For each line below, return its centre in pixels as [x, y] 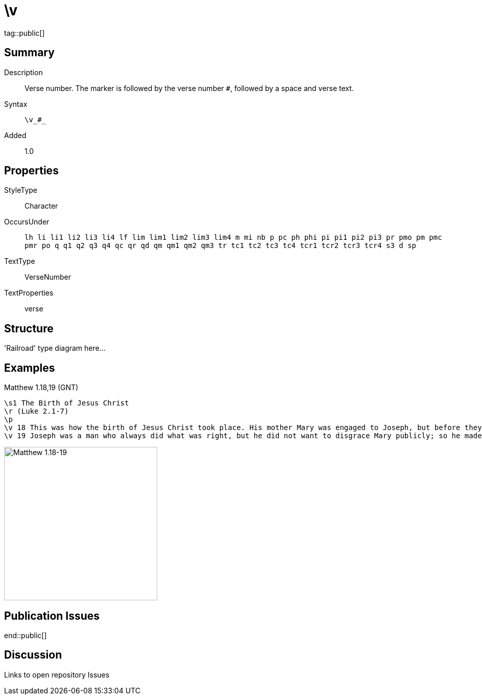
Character [41, 206]
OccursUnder [27, 222]
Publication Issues [52, 616]
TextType [20, 261]
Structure [29, 328]
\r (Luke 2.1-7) [37, 411]
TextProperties [29, 293]
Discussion [33, 655]
